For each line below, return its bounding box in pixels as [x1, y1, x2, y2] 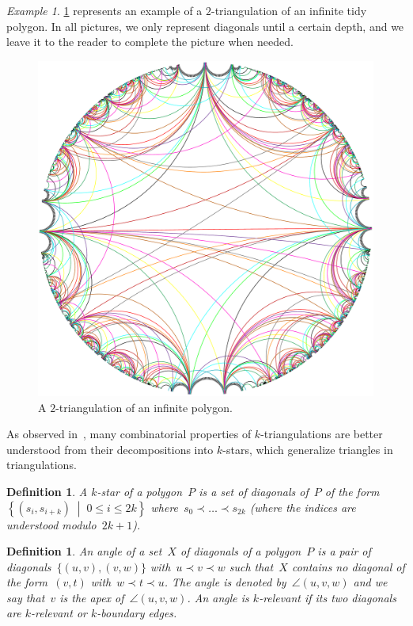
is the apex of [59, 589, 124, 605]
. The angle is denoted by [164, 574, 286, 590]
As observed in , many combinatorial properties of [6, 426, 252, 442]
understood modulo [6, 516, 97, 532]
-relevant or [31, 605, 87, 621]
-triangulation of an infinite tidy [211, 2, 367, 18]
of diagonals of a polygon [180, 543, 301, 559]
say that [6, 589, 45, 605]
